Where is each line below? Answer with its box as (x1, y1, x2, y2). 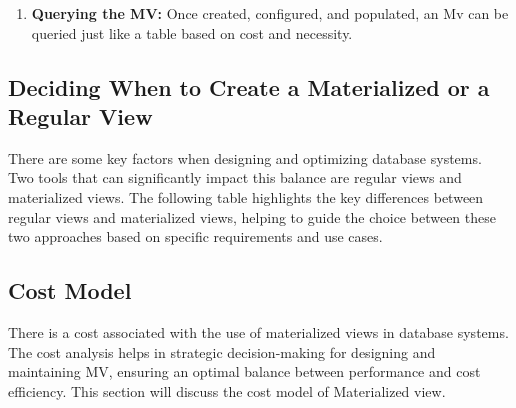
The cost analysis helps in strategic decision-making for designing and (8, 341, 436, 362)
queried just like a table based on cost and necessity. (31, 22, 353, 43)
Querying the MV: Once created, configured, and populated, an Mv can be (31, 3, 509, 23)
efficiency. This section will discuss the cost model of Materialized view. (8, 380, 446, 401)
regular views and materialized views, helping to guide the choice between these (8, 206, 496, 227)
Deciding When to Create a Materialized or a (8, 71, 490, 102)
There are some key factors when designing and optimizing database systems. (8, 147, 482, 168)
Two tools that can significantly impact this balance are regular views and (8, 167, 462, 188)
